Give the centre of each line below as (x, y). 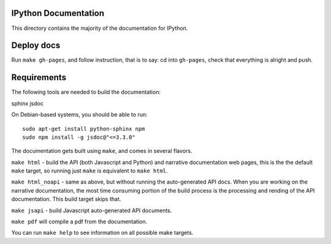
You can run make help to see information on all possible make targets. (102, 233)
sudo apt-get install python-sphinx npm (84, 129)
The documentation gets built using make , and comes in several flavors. (102, 151)
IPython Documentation (58, 13)
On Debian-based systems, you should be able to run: (79, 115)
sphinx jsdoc (28, 103)
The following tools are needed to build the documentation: (86, 92)
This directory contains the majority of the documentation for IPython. (100, 28)
